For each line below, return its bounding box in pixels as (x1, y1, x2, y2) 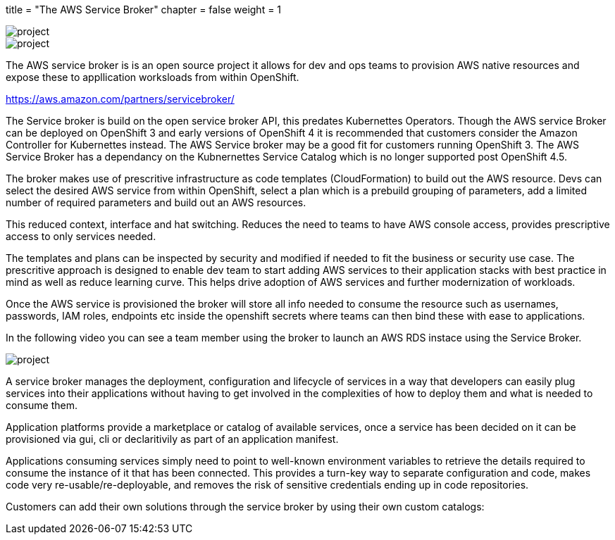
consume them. (6, 399, 78, 411)
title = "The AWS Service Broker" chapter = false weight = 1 (6, 4, 282, 15)
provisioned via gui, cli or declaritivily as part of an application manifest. (6, 433, 339, 445)
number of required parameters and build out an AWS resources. (6, 196, 306, 208)
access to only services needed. (6, 230, 156, 242)
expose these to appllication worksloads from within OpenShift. (6, 71, 299, 83)
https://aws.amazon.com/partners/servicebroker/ (6, 93, 235, 105)
